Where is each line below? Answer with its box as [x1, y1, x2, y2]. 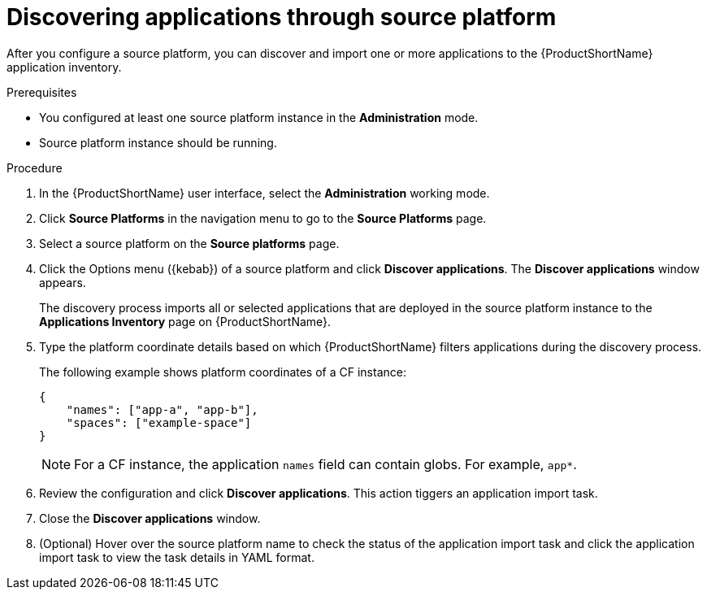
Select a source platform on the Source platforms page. [39, 236, 340, 250]
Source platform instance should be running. [39, 135, 277, 150]
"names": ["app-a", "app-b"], [66, 402, 258, 416]
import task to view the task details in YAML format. [39, 550, 314, 564]
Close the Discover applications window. [39, 511, 261, 525]
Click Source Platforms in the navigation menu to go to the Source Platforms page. [39, 211, 487, 225]
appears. [39, 275, 86, 289]
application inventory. [7, 59, 122, 74]
